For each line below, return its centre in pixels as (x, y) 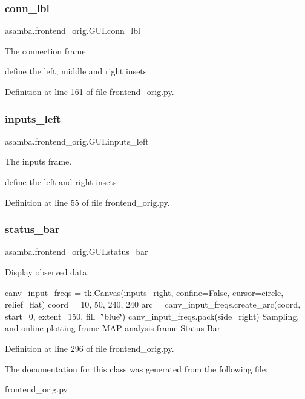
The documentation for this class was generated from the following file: (136, 368)
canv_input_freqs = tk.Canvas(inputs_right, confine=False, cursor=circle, (144, 292)
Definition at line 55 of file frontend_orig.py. (87, 202)
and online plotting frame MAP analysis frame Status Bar (113, 328)
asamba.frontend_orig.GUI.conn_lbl (73, 31)
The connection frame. (47, 51)
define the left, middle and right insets (76, 71)
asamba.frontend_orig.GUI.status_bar (77, 252)
